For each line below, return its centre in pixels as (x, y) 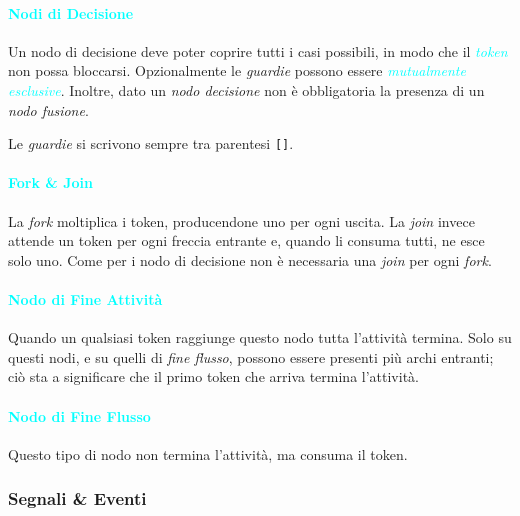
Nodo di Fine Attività (85, 299)
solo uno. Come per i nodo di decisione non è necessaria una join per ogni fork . (250, 259)
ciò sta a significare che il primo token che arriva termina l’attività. (213, 376)
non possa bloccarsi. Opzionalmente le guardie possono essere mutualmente (237, 70)
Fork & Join (50, 182)
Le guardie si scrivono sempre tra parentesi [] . (151, 143)
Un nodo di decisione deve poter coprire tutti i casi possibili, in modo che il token (258, 50)
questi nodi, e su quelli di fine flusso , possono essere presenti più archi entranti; (251, 356)
